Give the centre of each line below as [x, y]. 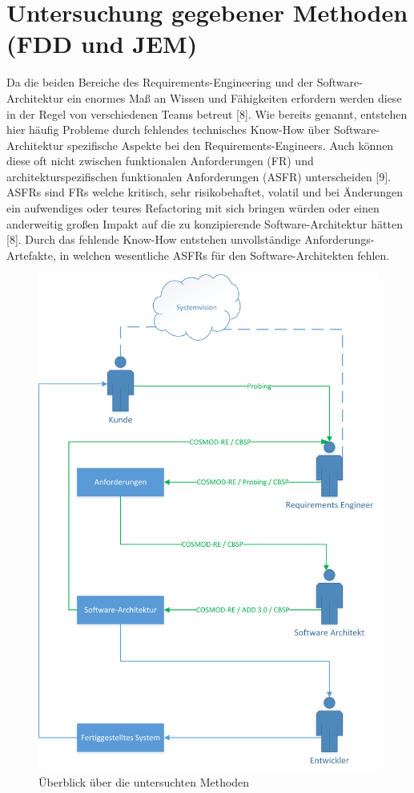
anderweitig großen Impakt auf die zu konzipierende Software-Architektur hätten [205, 223]
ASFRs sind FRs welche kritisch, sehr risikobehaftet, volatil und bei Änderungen [205, 192]
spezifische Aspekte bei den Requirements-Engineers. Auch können [230, 145]
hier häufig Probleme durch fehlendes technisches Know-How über [169, 129]
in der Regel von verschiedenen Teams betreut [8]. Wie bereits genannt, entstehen [207, 113]
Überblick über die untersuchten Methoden [144, 781]
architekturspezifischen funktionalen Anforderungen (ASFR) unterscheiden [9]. [199, 176]
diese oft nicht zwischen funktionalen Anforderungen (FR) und [160, 161]
